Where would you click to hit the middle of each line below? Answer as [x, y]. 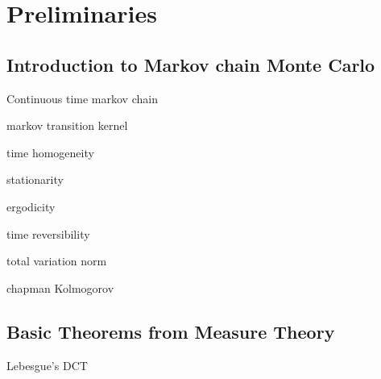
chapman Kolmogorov [60, 287]
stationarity [35, 179]
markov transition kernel [67, 125]
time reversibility [48, 233]
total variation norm [57, 261]
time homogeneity [50, 152]
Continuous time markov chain [82, 98]
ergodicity [31, 206]
